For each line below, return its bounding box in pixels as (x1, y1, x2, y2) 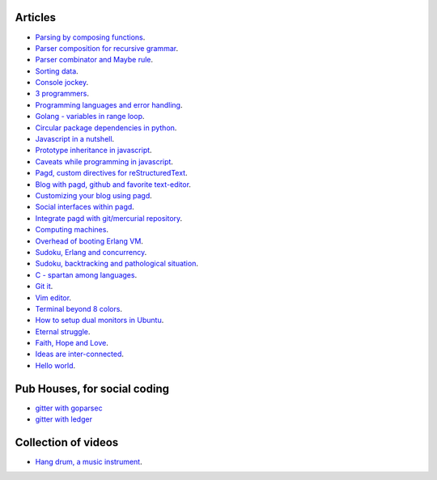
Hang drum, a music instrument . (35, 457, 142, 467)
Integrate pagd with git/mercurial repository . (35, 213, 183, 223)
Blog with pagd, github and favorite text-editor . (35, 179, 192, 189)
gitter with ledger (35, 414, 93, 424)
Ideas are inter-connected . (35, 349, 125, 359)
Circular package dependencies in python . (35, 122, 177, 133)
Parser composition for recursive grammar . (35, 43, 178, 53)
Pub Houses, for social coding (15, 381, 170, 396)
